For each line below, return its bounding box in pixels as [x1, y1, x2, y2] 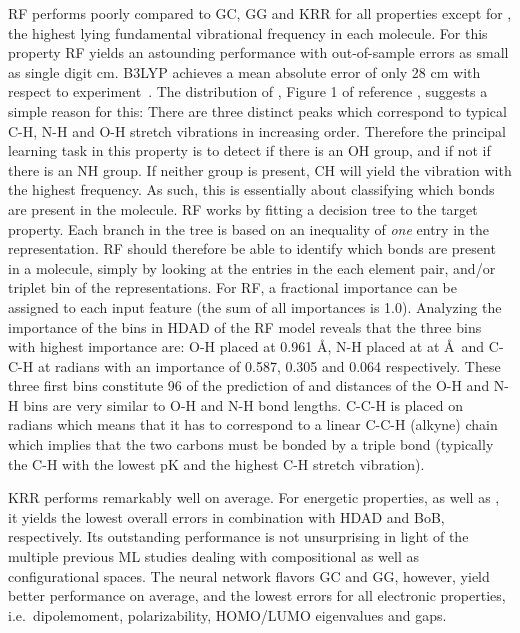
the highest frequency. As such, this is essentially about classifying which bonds [8, 179, 495, 200]
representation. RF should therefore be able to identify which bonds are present [8, 238, 496, 259]
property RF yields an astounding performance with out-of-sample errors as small [8, 42, 509, 63]
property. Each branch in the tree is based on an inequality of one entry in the [8, 218, 489, 239]
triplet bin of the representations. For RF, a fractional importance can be [8, 277, 458, 298]
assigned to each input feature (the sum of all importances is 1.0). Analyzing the [8, 296, 502, 317]
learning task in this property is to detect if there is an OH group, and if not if [8, 140, 491, 161]
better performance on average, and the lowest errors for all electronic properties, [8, 585, 506, 606]
